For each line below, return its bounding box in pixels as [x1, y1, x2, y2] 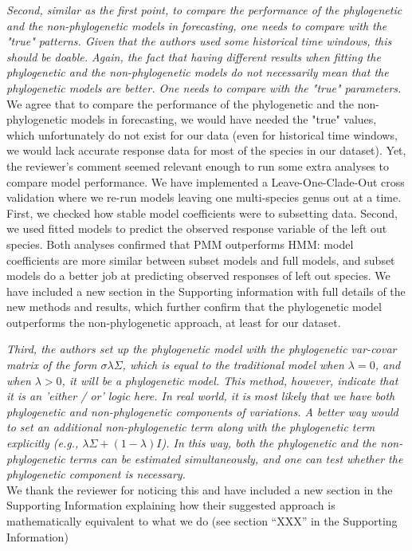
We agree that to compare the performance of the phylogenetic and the [6, 95, 355, 112]
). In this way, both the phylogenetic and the [161, 435, 377, 451]
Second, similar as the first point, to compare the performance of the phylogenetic [6, 2, 402, 18]
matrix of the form [6, 356, 97, 373]
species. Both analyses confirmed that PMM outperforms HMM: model [6, 235, 354, 252]
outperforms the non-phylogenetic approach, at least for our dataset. [6, 313, 341, 330]
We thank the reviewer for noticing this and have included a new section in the [6, 481, 393, 498]
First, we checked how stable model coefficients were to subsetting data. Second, [6, 204, 398, 221]
